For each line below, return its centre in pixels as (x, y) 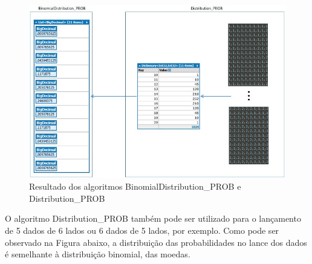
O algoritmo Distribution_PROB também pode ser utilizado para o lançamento (153, 218)
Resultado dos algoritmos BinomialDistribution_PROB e (135, 186)
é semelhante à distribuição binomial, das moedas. (98, 254)
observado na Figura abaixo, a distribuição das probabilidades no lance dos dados (156, 242)
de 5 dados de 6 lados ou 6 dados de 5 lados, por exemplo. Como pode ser (142, 230)
